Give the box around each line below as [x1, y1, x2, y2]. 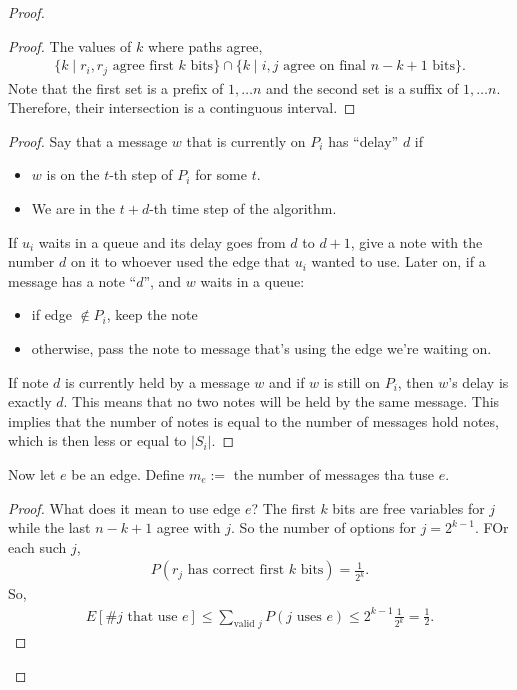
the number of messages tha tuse [233, 463, 435, 484]
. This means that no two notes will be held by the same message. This [63, 391, 500, 412]
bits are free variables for [332, 497, 485, 518]
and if [269, 371, 305, 392]
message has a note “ [8, 270, 137, 291]
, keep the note [106, 304, 198, 325]
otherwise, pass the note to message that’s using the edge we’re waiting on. [31, 338, 492, 359]
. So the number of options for [231, 517, 416, 538]
